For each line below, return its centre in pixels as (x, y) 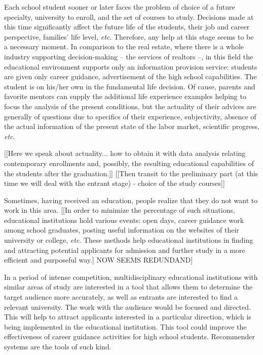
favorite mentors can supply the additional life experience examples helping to (125, 96)
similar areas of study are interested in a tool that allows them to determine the (128, 287)
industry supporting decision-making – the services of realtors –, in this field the (129, 56)
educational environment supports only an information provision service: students (131, 66)
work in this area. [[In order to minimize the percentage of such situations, (120, 210)
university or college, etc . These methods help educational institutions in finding (129, 240)
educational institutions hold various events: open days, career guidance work (124, 220)
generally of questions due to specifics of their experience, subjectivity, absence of (130, 116)
